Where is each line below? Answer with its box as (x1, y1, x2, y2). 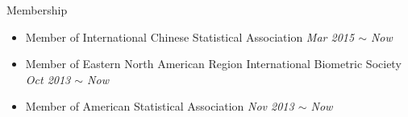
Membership (6, 2, 68, 18)
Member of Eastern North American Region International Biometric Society (25, 55, 402, 72)
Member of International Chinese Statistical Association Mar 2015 (25, 28, 355, 45)
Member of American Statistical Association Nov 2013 (25, 98, 294, 115)
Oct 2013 (25, 71, 71, 87)
